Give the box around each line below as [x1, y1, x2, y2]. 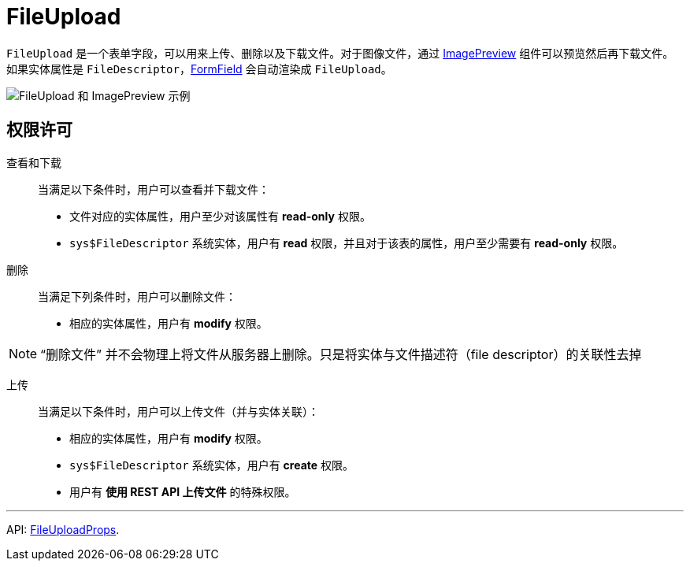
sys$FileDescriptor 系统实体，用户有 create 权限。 [69, 458, 354, 472]
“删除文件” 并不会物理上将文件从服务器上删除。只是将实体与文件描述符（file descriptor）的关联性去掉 [40, 346, 642, 362]
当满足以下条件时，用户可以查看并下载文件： [38, 182, 269, 196]
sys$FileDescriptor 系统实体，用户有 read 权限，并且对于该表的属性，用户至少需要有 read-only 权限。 [69, 235, 624, 250]
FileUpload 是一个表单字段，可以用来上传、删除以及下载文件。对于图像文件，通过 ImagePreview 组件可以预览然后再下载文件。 [6, 46, 674, 60]
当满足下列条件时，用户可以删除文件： [38, 289, 236, 303]
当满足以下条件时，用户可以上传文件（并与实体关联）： [38, 404, 319, 418]
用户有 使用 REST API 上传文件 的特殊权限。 [69, 484, 296, 498]
